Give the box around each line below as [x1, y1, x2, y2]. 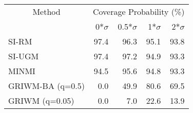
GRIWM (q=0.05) [8, 95, 74, 106]
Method [32, 6, 61, 17]
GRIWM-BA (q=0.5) [8, 80, 85, 92]
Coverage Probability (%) [93, 6, 185, 17]
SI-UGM [8, 50, 39, 62]
